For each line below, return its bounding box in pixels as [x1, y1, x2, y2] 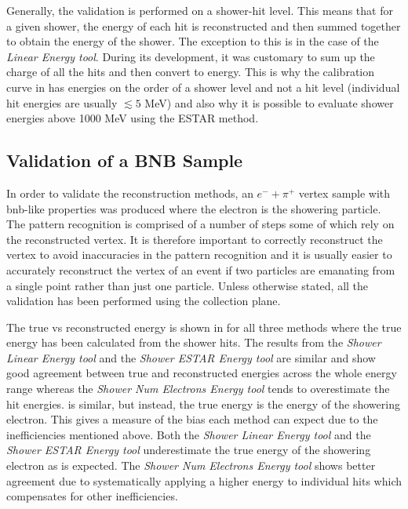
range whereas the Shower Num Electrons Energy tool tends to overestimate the [6, 380, 390, 397]
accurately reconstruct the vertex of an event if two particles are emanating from [6, 261, 395, 278]
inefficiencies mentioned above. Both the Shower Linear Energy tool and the [6, 426, 371, 442]
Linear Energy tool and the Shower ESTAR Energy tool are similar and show [6, 349, 376, 365]
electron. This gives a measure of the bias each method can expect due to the [6, 411, 378, 427]
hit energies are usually [6, 94, 118, 111]
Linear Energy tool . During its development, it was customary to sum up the [6, 48, 375, 64]
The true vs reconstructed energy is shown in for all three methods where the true [6, 318, 402, 335]
